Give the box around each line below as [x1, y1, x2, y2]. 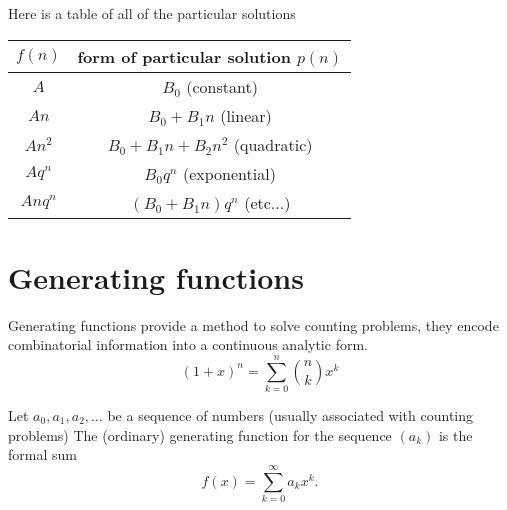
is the [438, 424, 473, 445]
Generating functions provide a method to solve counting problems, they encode [8, 314, 499, 335]
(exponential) [182, 161, 276, 185]
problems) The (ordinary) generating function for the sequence [8, 424, 392, 445]
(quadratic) [233, 132, 313, 156]
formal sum [8, 444, 77, 465]
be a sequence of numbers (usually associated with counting [107, 405, 474, 426]
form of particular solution [77, 44, 291, 68]
